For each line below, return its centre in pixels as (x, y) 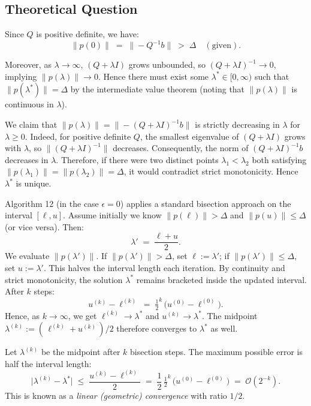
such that (272, 76)
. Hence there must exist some (153, 76)
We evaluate (27, 256)
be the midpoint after (81, 352)
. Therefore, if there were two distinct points (137, 159)
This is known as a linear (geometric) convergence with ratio (116, 395)
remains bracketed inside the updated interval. (221, 279)
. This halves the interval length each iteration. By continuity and (164, 268)
